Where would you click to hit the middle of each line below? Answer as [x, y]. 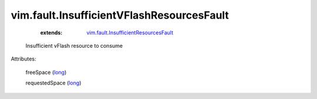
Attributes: [23, 59]
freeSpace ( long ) [46, 72]
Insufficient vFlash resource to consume [74, 45]
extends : [51, 33]
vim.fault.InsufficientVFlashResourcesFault [120, 15]
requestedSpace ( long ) [53, 83]
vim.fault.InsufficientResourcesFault [130, 33]
